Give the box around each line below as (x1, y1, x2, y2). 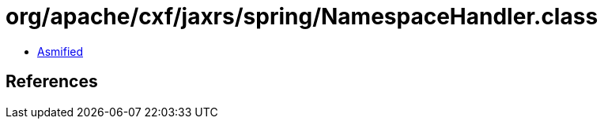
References (6, 72, 98, 92)
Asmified (37, 44, 84, 58)
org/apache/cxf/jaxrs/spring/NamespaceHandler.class (6, 3, 598, 30)
